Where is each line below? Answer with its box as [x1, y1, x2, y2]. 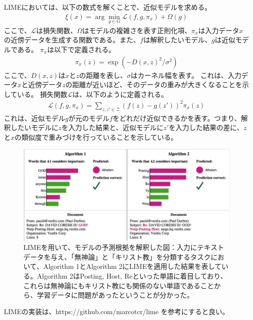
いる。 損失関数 [17, 89, 68, 99]
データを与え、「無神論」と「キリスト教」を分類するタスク [23, 251, 211, 262]
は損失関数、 [36, 25, 77, 35]
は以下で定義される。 [47, 44, 115, 55]
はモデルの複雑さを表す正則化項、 [82, 25, 192, 35]
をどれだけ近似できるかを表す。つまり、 [112, 113, 241, 123]
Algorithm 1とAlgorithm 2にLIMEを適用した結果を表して [43, 261, 222, 271]
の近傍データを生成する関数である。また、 [4, 35, 140, 45]
